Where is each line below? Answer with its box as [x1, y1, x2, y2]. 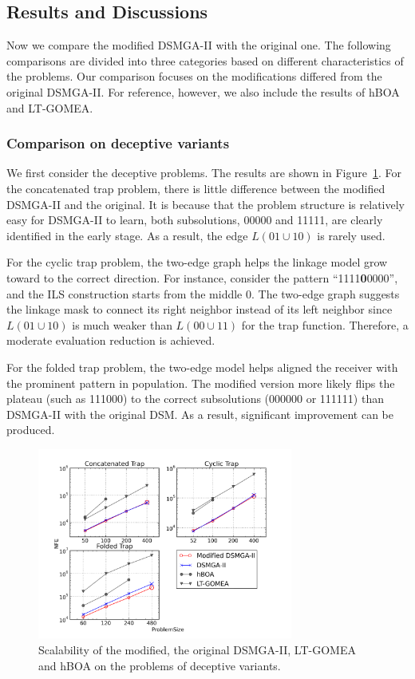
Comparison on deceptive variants [6, 133, 230, 153]
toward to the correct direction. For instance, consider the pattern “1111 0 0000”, [6, 269, 398, 286]
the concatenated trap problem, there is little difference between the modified [6, 180, 385, 196]
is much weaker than [72, 316, 172, 333]
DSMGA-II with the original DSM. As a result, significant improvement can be [6, 405, 394, 422]
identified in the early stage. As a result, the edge [6, 227, 248, 243]
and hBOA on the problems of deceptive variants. [38, 657, 281, 673]
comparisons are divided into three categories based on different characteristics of [6, 52, 404, 69]
